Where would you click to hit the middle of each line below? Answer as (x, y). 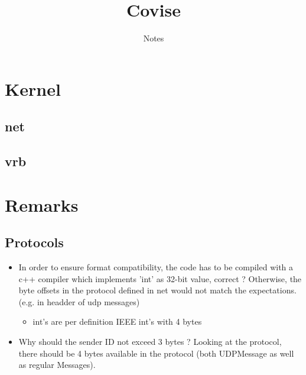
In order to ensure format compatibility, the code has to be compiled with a (156, 267)
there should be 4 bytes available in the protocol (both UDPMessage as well (156, 353)
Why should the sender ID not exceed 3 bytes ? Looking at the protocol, (150, 342)
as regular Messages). (57, 365)
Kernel (33, 88)
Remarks (42, 204)
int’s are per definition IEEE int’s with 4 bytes (117, 321)
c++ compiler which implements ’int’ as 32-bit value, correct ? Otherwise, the (160, 278)
